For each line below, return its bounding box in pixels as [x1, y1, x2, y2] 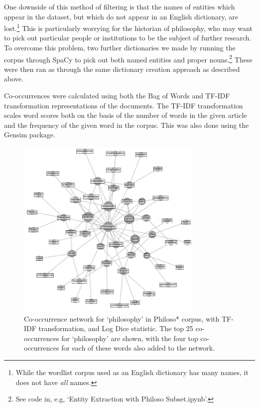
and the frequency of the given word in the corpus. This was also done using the [4, 119, 249, 130]
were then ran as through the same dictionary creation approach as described [4, 63, 240, 74]
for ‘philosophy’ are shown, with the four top [61, 333, 198, 343]
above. [4, 73, 23, 84]
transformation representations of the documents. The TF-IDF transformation [4, 100, 243, 110]
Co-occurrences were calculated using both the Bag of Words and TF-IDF [4, 90, 230, 101]
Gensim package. [4, 129, 55, 140]
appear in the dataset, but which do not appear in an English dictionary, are [4, 11, 238, 21]
